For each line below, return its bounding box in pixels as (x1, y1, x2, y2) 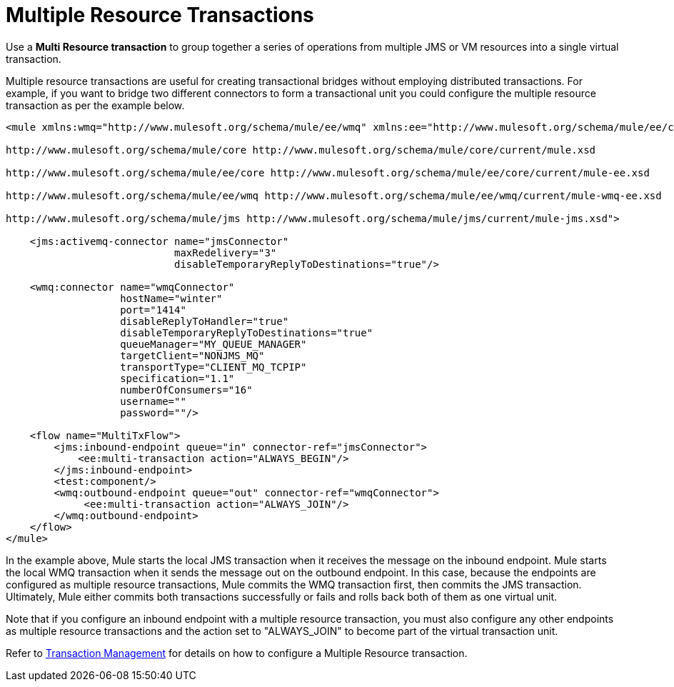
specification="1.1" (120, 372, 235, 384)
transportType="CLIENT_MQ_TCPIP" (120, 361, 307, 373)
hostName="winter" (120, 292, 223, 304)
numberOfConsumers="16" (120, 383, 253, 396)
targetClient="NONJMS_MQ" (120, 349, 265, 361)
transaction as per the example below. (6, 99, 185, 111)
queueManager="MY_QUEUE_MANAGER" (120, 338, 307, 350)
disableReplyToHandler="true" (120, 315, 289, 327)
